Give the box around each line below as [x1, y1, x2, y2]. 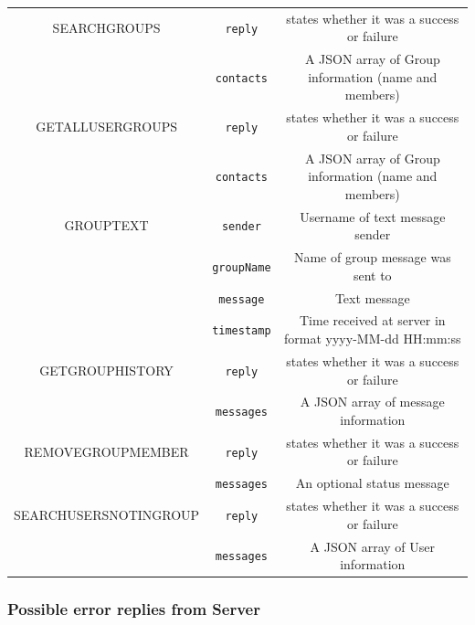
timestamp [212, 324, 271, 338]
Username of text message [300, 207, 446, 226]
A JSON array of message [300, 392, 445, 411]
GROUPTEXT [64, 216, 149, 235]
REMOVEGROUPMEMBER [24, 441, 189, 461]
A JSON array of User [310, 536, 436, 556]
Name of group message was [293, 248, 451, 267]
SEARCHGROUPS [52, 17, 161, 37]
